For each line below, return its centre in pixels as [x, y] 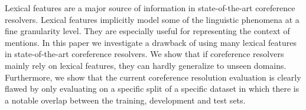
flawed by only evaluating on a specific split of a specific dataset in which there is [152, 89]
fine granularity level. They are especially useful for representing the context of [147, 31]
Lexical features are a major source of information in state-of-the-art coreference [150, 8]
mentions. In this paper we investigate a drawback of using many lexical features [151, 42]
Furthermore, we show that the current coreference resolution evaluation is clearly [153, 77]
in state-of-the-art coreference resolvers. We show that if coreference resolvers [144, 54]
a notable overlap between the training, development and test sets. [125, 100]
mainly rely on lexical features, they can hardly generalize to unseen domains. [146, 65]
